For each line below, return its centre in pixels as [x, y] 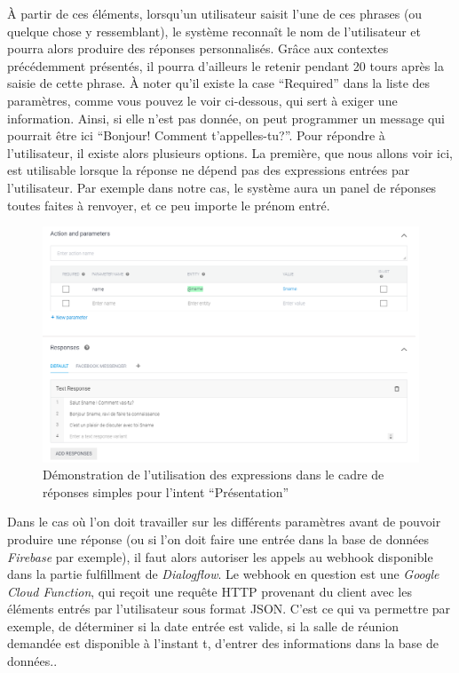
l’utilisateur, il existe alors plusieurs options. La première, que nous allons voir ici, [230, 152]
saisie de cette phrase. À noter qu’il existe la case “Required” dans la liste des [219, 83]
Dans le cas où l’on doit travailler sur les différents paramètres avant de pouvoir [224, 522]
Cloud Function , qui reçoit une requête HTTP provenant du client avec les [210, 591]
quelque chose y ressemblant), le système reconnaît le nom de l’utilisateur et [214, 31]
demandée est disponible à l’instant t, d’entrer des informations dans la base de [223, 643]
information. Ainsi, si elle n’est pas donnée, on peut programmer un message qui [226, 118]
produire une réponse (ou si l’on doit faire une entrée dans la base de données [218, 538]
